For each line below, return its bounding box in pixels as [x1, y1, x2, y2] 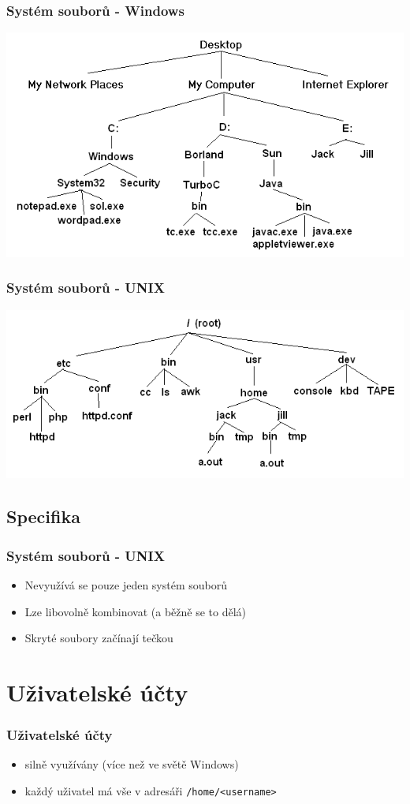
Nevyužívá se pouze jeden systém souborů [24, 576, 228, 593]
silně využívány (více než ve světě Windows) [24, 756, 239, 772]
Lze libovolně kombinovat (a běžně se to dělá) [24, 603, 247, 619]
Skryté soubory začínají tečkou [24, 630, 173, 646]
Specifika [6, 504, 80, 529]
